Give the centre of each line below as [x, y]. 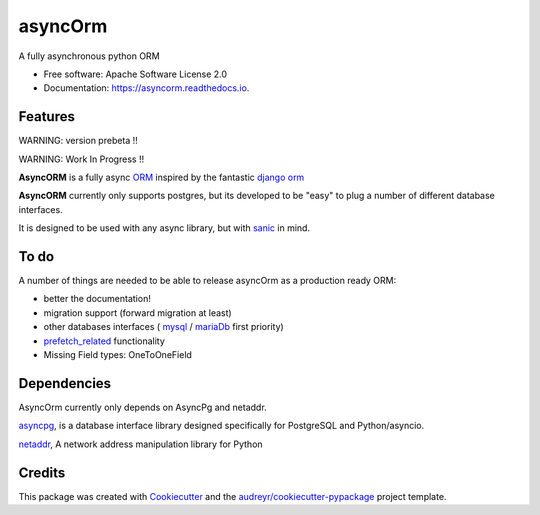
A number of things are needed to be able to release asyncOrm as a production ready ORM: [207, 281]
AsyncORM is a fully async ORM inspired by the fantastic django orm [161, 177]
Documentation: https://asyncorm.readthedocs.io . [146, 88]
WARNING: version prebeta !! [78, 141]
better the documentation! [97, 299]
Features [46, 116]
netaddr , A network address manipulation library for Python [141, 444]
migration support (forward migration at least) [137, 312]
